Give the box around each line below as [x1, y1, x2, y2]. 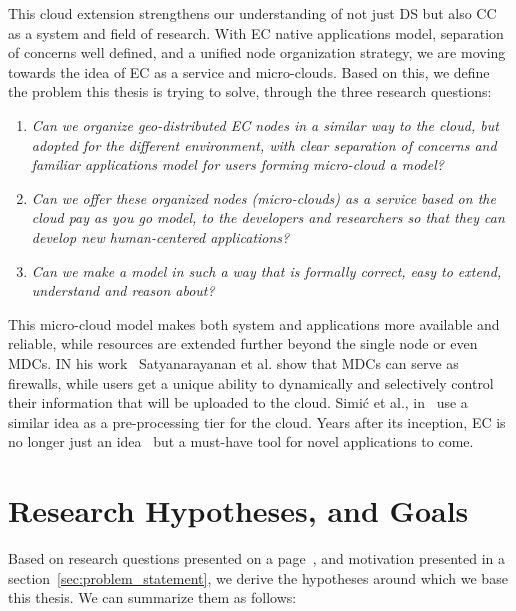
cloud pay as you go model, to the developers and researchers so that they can [31, 207, 505, 228]
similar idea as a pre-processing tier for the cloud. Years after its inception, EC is [8, 411, 506, 432]
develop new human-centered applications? [31, 226, 290, 247]
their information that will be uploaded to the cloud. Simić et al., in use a [8, 392, 468, 413]
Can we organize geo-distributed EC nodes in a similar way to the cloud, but [31, 114, 499, 135]
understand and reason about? [31, 280, 215, 301]
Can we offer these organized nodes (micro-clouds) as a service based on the [31, 187, 496, 208]
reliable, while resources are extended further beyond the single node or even [8, 333, 478, 354]
